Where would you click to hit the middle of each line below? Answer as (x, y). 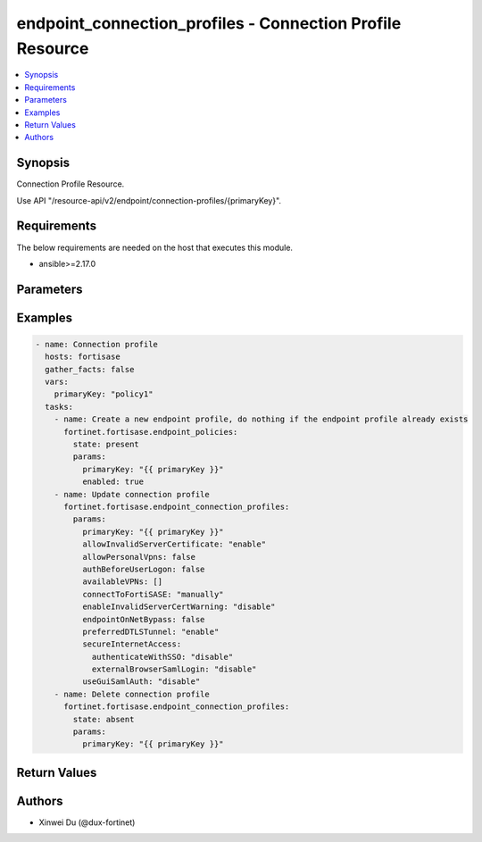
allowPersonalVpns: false (139, 557)
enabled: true (113, 482)
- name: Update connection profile (132, 494)
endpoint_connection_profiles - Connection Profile (209, 23)
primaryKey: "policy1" (104, 394)
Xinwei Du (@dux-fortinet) (87, 822)
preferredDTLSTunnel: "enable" (150, 631)
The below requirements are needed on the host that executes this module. (155, 247)
